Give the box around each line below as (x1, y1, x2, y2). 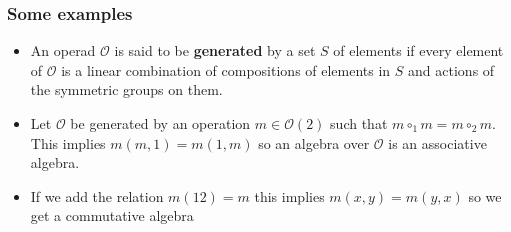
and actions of (408, 59, 495, 80)
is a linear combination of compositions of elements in (61, 59, 391, 80)
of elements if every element (333, 40, 504, 61)
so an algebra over (258, 132, 370, 153)
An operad (30, 40, 96, 61)
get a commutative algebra (30, 205, 194, 226)
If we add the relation (30, 185, 164, 206)
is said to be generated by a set (114, 40, 316, 61)
